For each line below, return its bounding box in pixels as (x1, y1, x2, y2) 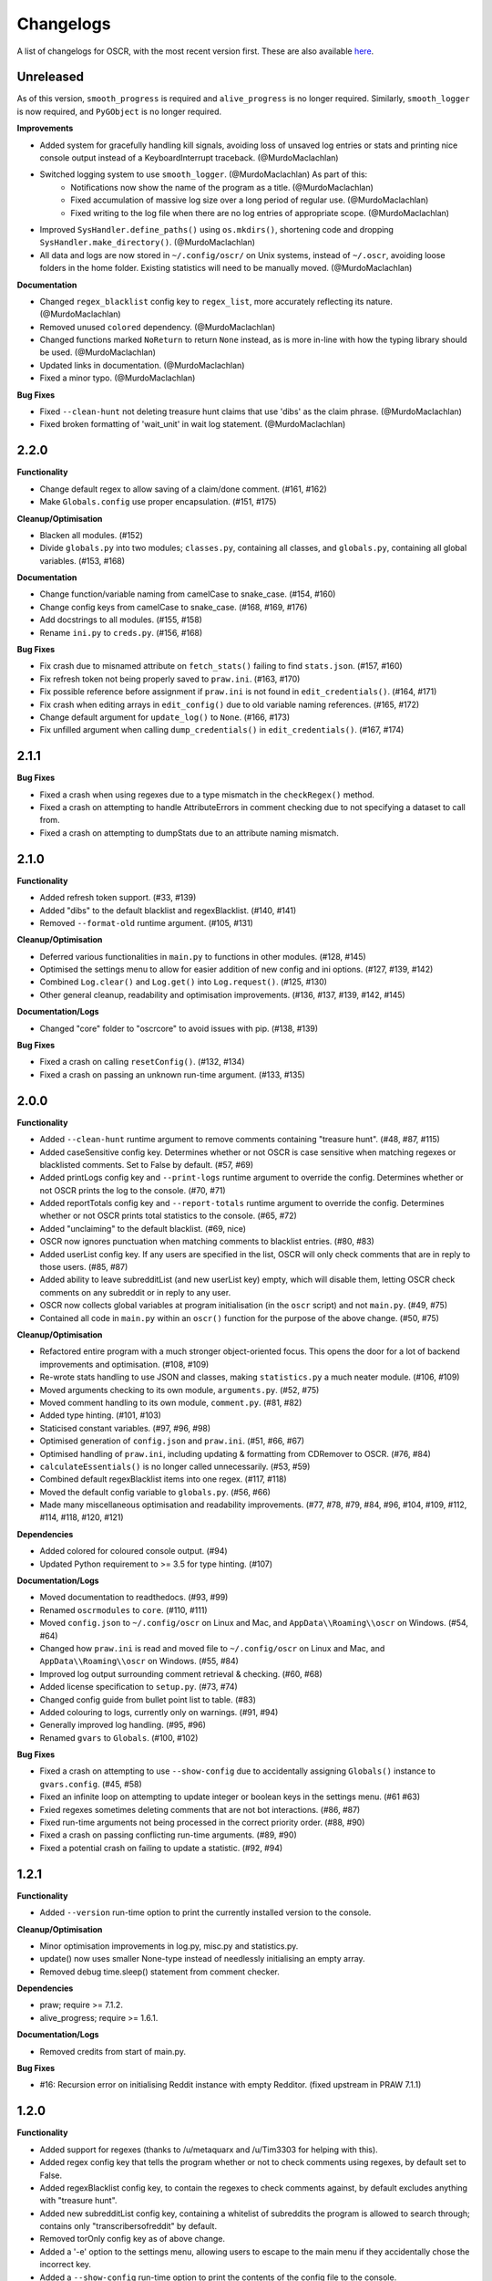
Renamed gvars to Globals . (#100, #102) (39, 1732, 199, 1743)
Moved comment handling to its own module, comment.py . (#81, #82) (39, 1397, 302, 1408)
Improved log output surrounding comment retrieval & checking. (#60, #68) (39, 1668, 323, 1679)
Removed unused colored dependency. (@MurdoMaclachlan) (39, 321, 276, 332)
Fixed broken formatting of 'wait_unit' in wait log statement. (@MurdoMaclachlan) (39, 419, 346, 430)
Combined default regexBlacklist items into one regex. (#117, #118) (39, 1474, 287, 1484)
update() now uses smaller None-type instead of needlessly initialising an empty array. (39, 1953, 365, 1964)
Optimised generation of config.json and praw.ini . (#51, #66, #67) (39, 1435, 305, 1446)
